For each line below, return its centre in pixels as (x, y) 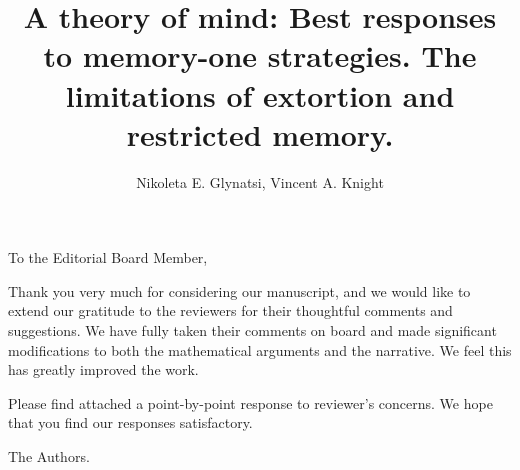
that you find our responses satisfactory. (130, 422)
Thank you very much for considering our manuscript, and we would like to (239, 290)
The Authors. (49, 456)
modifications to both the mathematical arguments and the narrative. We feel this (260, 349)
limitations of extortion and (260, 94)
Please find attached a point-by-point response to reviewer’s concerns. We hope (250, 402)
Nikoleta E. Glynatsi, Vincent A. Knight (260, 181)
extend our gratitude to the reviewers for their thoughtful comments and (230, 310)
